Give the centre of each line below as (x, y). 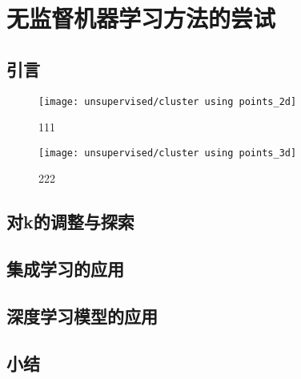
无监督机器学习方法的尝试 (141, 18)
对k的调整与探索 (70, 222)
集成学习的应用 (65, 269)
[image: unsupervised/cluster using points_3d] (168, 153)
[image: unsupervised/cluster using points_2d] (168, 101)
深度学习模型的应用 (82, 316)
